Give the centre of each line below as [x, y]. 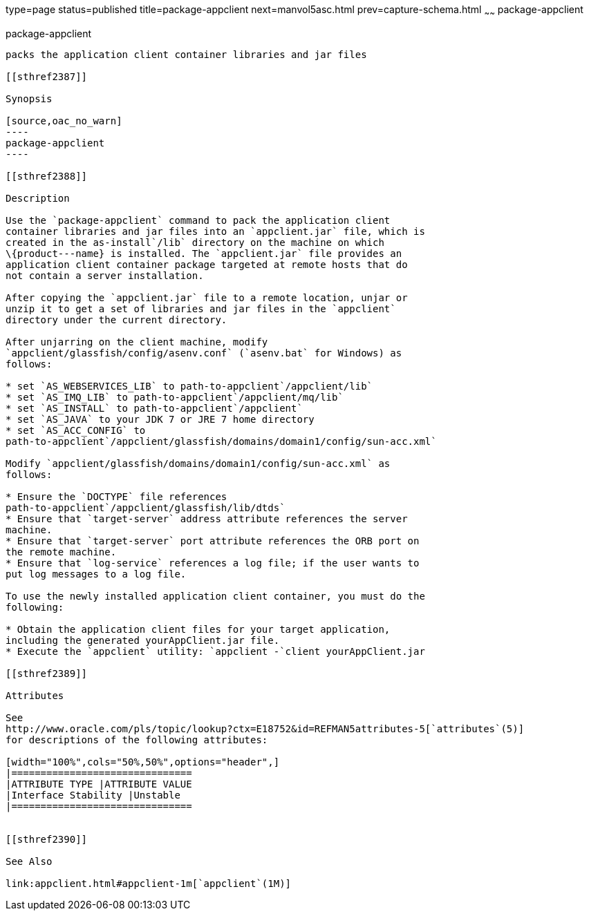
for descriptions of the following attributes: [137, 740]
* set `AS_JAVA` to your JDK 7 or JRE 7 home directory [160, 419]
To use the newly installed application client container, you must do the [215, 596]
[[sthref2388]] [47, 176]
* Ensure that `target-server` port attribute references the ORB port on [213, 541]
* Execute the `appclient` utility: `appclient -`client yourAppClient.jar [215, 651]
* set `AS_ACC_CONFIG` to [76, 430]
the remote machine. [61, 552]
